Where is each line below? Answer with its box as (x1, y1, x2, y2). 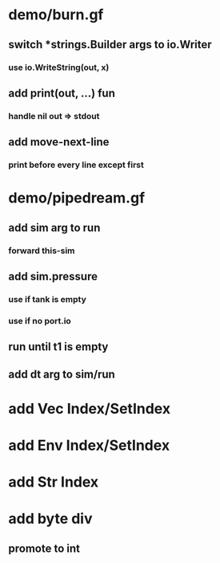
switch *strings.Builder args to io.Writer (8, 38, 212, 51)
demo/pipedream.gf (8, 189, 146, 207)
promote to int (8, 541, 80, 555)
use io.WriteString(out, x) (8, 62, 110, 73)
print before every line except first (8, 159, 144, 170)
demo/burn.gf (8, 6, 104, 24)
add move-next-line (8, 135, 110, 149)
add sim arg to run (8, 221, 101, 235)
